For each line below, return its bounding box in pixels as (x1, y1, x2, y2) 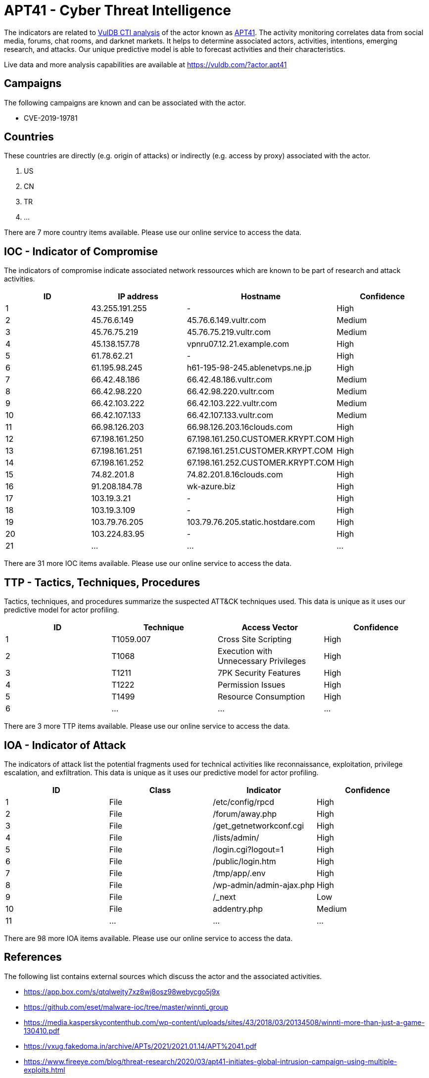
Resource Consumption (218, 692, 305, 702)
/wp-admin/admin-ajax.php (213, 880, 315, 890)
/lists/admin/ (213, 832, 259, 843)
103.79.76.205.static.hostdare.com (187, 517, 315, 527)
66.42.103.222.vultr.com (187, 398, 277, 409)
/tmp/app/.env (213, 868, 266, 878)
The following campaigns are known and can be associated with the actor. (4, 98, 246, 107)
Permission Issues (218, 680, 286, 690)
